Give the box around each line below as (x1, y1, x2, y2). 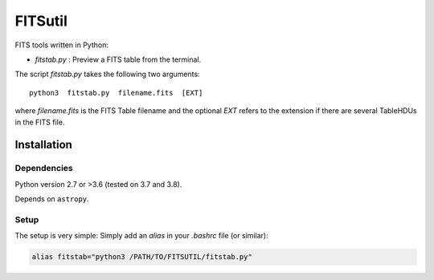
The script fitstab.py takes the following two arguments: (14, 69, 200, 79)
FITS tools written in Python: (14, 40, 108, 50)
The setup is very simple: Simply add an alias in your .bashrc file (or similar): (14, 231, 268, 241)
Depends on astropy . (14, 194, 89, 204)
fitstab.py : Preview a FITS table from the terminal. (35, 55, 202, 64)
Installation (14, 138, 72, 152)
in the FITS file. (14, 117, 65, 127)
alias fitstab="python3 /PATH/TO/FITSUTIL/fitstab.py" (31, 253, 252, 262)
